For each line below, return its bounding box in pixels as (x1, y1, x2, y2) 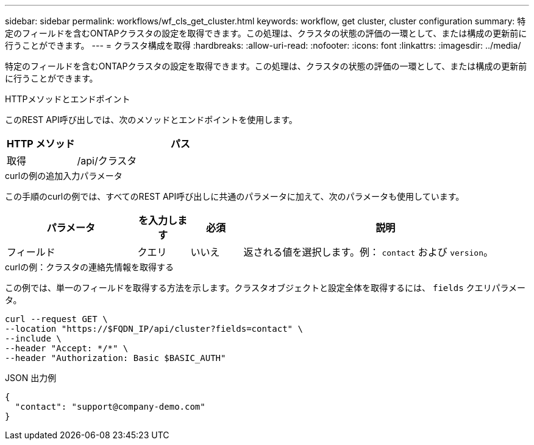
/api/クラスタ (77, 155, 137, 167)
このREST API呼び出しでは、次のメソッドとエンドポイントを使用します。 (5, 114, 297, 125)
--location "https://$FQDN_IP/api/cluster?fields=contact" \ (5, 324, 303, 334)
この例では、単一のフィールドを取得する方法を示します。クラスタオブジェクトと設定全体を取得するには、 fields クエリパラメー (5, 282, 526, 293)
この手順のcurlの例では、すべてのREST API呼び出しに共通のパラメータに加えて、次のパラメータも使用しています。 (5, 191, 465, 201)
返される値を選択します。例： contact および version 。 (243, 246, 494, 258)
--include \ (5, 334, 62, 343)
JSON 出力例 (5, 373, 57, 383)
